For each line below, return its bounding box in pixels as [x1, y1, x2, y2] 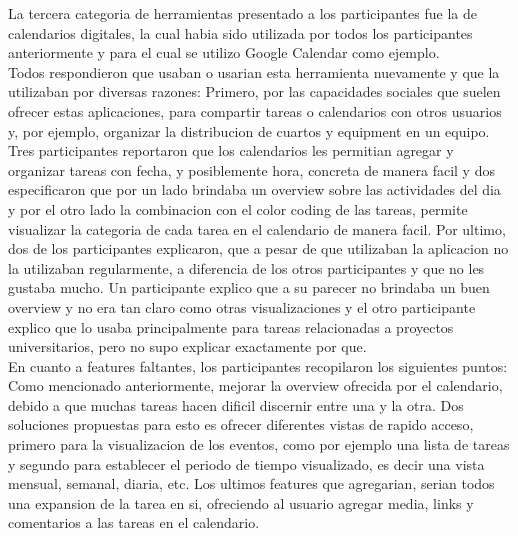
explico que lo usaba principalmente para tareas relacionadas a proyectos [8, 316, 454, 337]
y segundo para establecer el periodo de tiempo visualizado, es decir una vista [8, 453, 485, 474]
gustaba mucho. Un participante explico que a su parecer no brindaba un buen [8, 277, 490, 298]
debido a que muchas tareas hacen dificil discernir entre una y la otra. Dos [8, 394, 464, 415]
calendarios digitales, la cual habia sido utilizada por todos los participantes [8, 22, 473, 43]
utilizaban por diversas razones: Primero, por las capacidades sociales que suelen [8, 81, 501, 102]
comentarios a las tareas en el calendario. [8, 512, 260, 533]
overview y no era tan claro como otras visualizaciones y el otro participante [8, 296, 476, 317]
